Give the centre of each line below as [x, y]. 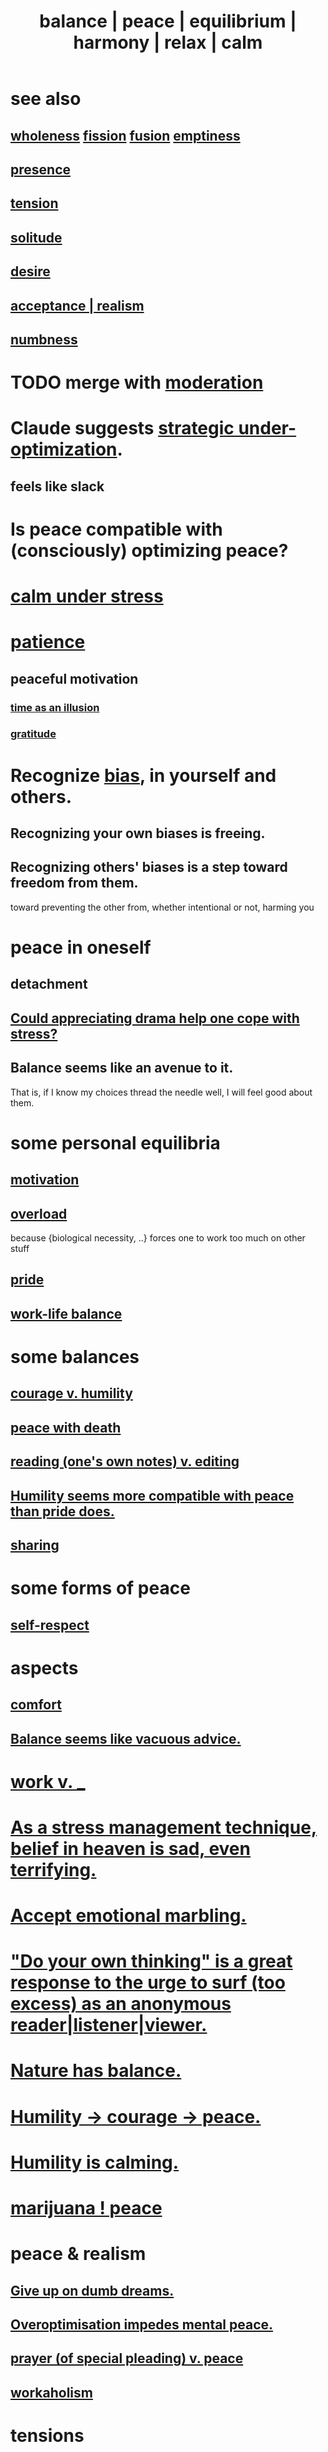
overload [39, 1213]
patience [48, 642]
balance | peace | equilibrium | [168, 21]
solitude [36, 237]
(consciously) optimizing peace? [149, 550]
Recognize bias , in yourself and [143, 775]
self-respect [50, 1625]
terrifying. [53, 1869]
